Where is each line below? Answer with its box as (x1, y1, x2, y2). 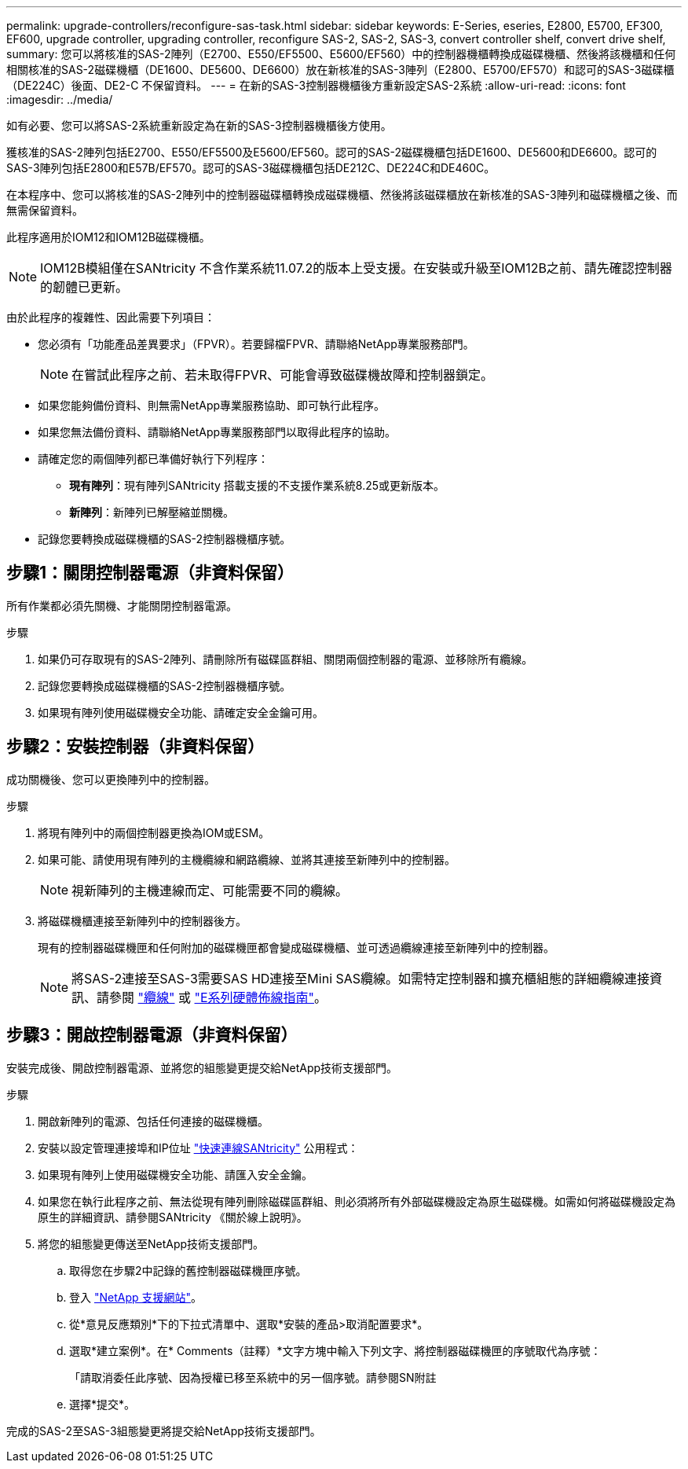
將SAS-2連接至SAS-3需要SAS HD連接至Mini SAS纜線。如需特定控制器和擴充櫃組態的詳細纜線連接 (71, 970, 650, 986)
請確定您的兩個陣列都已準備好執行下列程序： (38, 452, 269, 465)
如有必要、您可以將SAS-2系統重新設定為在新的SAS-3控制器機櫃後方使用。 (6, 119, 392, 132)
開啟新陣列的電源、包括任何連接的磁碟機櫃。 (38, 1114, 269, 1128)
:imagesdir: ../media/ (6, 93, 113, 106)
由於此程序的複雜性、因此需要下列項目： (6, 310, 215, 324)
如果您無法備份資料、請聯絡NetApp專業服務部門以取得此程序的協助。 (38, 425, 397, 439)
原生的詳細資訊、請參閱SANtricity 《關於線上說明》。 (38, 1210, 308, 1224)
